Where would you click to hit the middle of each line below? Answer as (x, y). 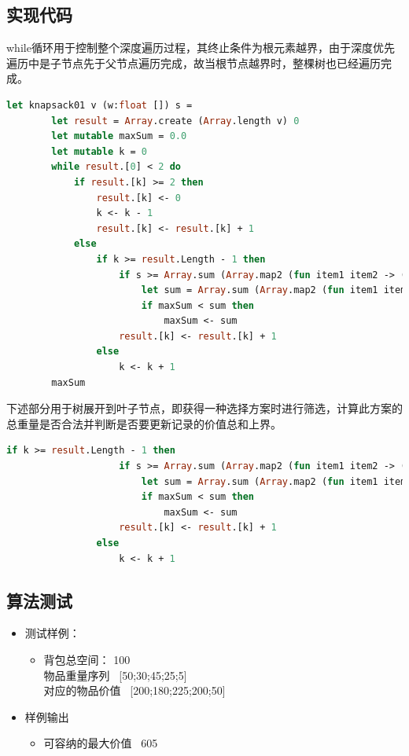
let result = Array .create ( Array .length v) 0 (175, 121)
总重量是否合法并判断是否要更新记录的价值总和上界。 (144, 423)
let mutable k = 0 (99, 151)
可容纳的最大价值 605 (101, 743)
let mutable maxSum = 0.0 (119, 136)
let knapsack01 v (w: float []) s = (99, 105)
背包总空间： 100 (87, 659)
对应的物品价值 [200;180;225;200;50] (134, 690)
